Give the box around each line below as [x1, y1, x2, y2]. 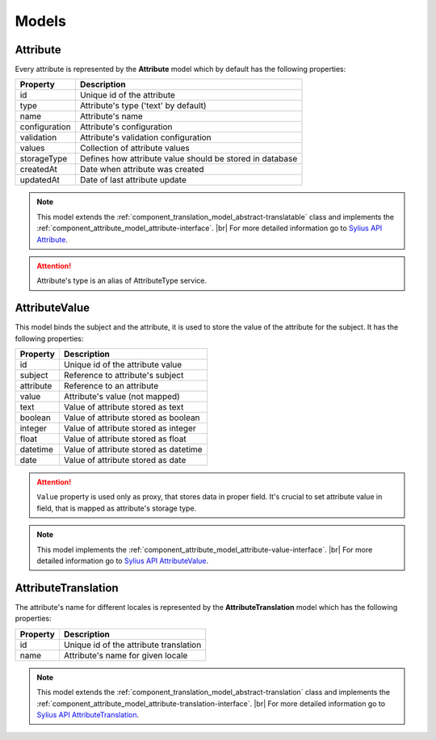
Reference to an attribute [63, 381, 159, 392]
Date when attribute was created [79, 164, 205, 175]
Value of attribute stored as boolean [63, 412, 201, 423]
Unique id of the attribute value [63, 359, 182, 371]
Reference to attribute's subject [63, 370, 184, 381]
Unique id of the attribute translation [63, 639, 202, 650]
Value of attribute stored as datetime [63, 444, 203, 456]
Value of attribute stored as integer [63, 423, 197, 434]
